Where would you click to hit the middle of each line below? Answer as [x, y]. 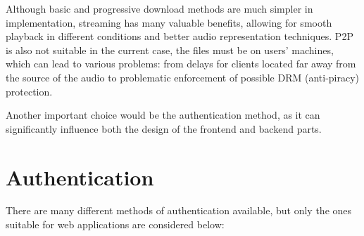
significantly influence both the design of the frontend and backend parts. [164, 128]
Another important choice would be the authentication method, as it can [163, 115]
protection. [29, 91]
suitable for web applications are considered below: [115, 224]
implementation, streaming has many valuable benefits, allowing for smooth [169, 22]
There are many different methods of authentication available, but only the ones [179, 210]
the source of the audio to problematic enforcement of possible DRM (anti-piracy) [183, 77]
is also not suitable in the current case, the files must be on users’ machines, [170, 50]
